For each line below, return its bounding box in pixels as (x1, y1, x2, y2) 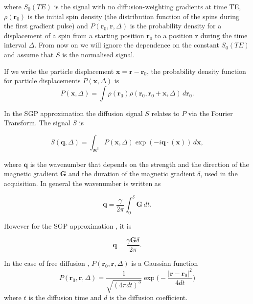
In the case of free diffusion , (4, 258, 90, 268)
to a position (155, 30, 193, 40)
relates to (151, 108, 180, 118)
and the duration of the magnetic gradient (69, 168, 195, 179)
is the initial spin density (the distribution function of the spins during (27, 11, 239, 21)
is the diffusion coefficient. (109, 292, 188, 303)
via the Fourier (188, 108, 233, 118)
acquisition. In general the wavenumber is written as (4, 178, 161, 188)
